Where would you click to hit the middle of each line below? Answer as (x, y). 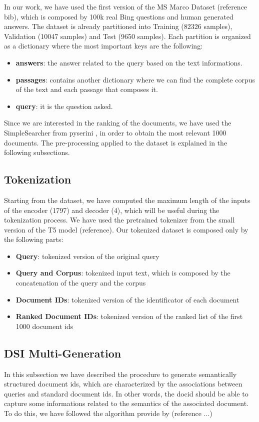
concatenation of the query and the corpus (81, 283)
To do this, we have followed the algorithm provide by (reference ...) (108, 413)
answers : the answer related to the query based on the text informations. (129, 62)
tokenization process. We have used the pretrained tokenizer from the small (119, 220)
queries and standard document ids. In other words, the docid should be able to (126, 393)
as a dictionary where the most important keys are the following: (103, 46)
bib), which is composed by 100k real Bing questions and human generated (119, 16)
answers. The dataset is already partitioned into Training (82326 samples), (118, 26)
